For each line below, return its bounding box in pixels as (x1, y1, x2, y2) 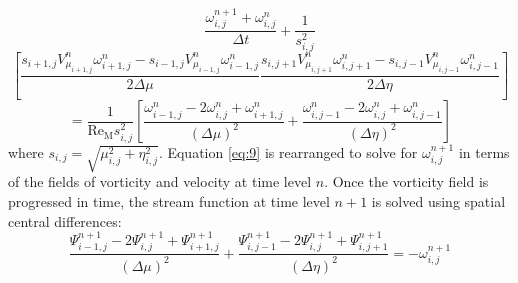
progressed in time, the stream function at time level (8, 190, 330, 211)
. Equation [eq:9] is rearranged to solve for (158, 142, 418, 163)
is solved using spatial (371, 190, 506, 211)
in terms (458, 142, 510, 163)
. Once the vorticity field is (324, 171, 489, 192)
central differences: (8, 210, 122, 231)
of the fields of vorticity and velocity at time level (8, 171, 312, 192)
